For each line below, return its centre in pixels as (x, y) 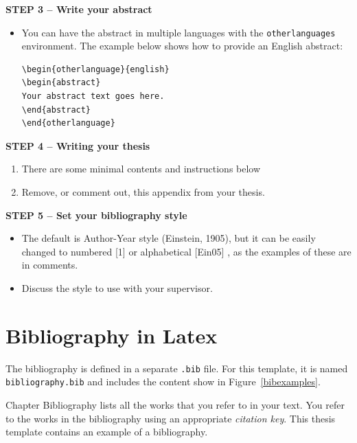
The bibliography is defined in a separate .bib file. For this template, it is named (177, 368)
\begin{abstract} (61, 83)
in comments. (50, 265)
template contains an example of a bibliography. (107, 432)
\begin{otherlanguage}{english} (95, 69)
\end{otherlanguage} (68, 123)
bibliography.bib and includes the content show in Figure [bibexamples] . (163, 382)
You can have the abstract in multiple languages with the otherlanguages (178, 32)
